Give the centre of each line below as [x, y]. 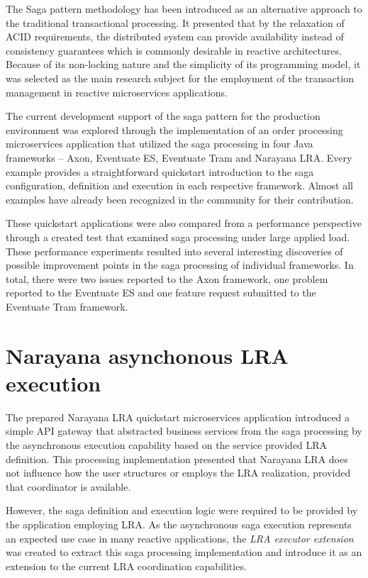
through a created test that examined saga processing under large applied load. [178, 237]
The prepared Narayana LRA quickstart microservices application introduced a [178, 417]
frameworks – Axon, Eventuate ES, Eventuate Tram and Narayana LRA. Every [179, 157]
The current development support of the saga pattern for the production [163, 116]
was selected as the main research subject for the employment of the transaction [180, 78]
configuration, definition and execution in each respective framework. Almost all [179, 185]
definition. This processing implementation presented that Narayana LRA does [177, 458]
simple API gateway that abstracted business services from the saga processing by [184, 431]
